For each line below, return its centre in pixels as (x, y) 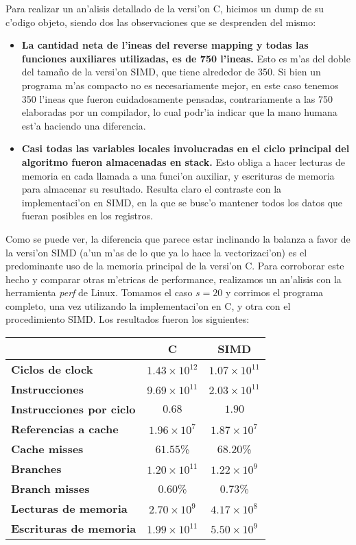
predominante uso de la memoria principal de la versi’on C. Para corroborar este (175, 266)
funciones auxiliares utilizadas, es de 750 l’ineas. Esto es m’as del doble (186, 58)
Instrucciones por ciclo (73, 409)
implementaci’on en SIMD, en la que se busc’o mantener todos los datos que (182, 202)
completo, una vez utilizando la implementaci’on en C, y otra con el (148, 305)
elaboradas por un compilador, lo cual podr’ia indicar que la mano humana (179, 112)
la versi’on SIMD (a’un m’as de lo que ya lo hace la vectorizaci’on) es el (156, 252)
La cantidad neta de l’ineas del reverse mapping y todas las (165, 45)
